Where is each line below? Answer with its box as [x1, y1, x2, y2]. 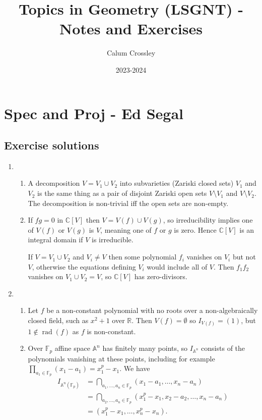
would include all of [147, 261, 208, 272]
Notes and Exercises [59, 18, 203, 39]
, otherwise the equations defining [32, 261, 136, 272]
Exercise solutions [4, 137, 99, 153]
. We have [119, 363, 150, 374]
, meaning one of [100, 224, 152, 235]
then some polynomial [108, 251, 177, 262]
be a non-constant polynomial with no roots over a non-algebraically [46, 305, 258, 316]
